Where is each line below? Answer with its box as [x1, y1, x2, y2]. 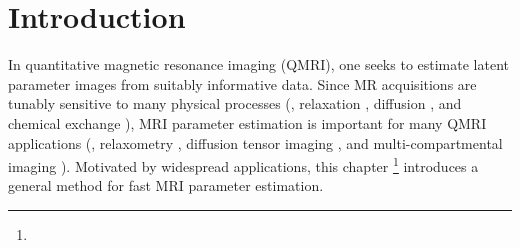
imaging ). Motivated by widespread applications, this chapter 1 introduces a [8, 153, 479, 176]
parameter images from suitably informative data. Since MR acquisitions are [8, 73, 477, 94]
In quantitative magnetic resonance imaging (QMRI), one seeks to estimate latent [8, 54, 509, 75]
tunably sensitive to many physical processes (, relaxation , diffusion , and [8, 93, 462, 114]
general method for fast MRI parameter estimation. [8, 175, 324, 196]
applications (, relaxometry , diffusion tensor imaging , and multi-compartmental [8, 132, 503, 153]
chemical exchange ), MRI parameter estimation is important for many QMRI [8, 112, 487, 133]
